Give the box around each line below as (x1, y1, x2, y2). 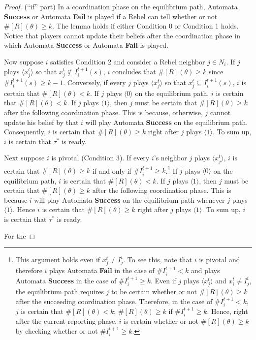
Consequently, (4, 126, 46, 137)
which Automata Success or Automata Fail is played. (4, 40, 168, 50)
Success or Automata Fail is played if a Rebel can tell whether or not (4, 11, 218, 21)
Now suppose (4, 56, 43, 66)
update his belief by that (4, 117, 79, 127)
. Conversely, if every (63, 77, 126, 87)
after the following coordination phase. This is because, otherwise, (4, 107, 203, 118)
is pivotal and (199, 254, 240, 265)
